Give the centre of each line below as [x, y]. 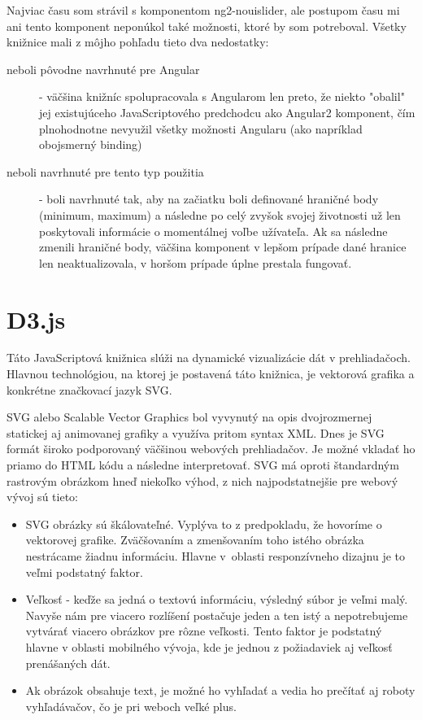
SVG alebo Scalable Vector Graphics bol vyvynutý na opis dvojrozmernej [189, 417]
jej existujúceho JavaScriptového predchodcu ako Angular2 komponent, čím [227, 112]
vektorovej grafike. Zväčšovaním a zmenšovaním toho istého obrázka [195, 540]
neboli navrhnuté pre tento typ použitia [105, 171]
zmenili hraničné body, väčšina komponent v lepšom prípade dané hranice [223, 247]
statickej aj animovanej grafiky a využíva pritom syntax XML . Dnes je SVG [196, 432]
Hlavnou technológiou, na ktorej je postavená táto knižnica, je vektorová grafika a [211, 374]
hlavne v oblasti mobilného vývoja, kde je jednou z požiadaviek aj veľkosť [209, 646]
